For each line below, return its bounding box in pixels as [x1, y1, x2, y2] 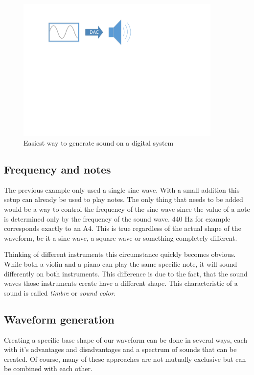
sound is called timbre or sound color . [4, 287, 116, 298]
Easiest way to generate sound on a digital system [23, 138, 174, 148]
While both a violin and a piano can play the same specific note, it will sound [4, 258, 237, 269]
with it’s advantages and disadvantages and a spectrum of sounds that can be [4, 344, 237, 354]
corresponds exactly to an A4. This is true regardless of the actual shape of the [4, 223, 241, 233]
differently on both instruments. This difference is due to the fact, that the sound [4, 268, 248, 278]
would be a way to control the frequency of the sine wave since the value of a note [4, 204, 250, 214]
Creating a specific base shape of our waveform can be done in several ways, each [4, 334, 248, 345]
